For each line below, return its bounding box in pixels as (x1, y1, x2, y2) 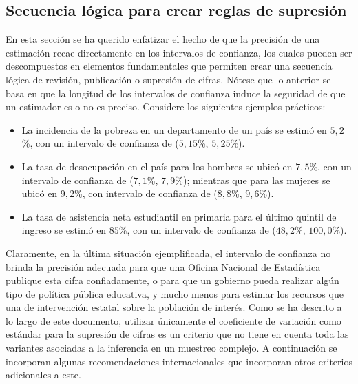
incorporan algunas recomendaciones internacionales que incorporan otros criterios (6, 354, 352, 368)
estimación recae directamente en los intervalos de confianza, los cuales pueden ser (6, 45, 352, 59)
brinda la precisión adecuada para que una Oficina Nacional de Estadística (6, 259, 321, 274)
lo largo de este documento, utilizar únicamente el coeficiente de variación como (6, 313, 341, 327)
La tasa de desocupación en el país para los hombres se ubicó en (21, 159, 293, 173)
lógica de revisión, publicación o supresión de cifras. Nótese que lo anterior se (6, 72, 331, 86)
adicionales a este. (6, 367, 81, 382)
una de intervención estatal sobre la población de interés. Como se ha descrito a (6, 300, 342, 314)
